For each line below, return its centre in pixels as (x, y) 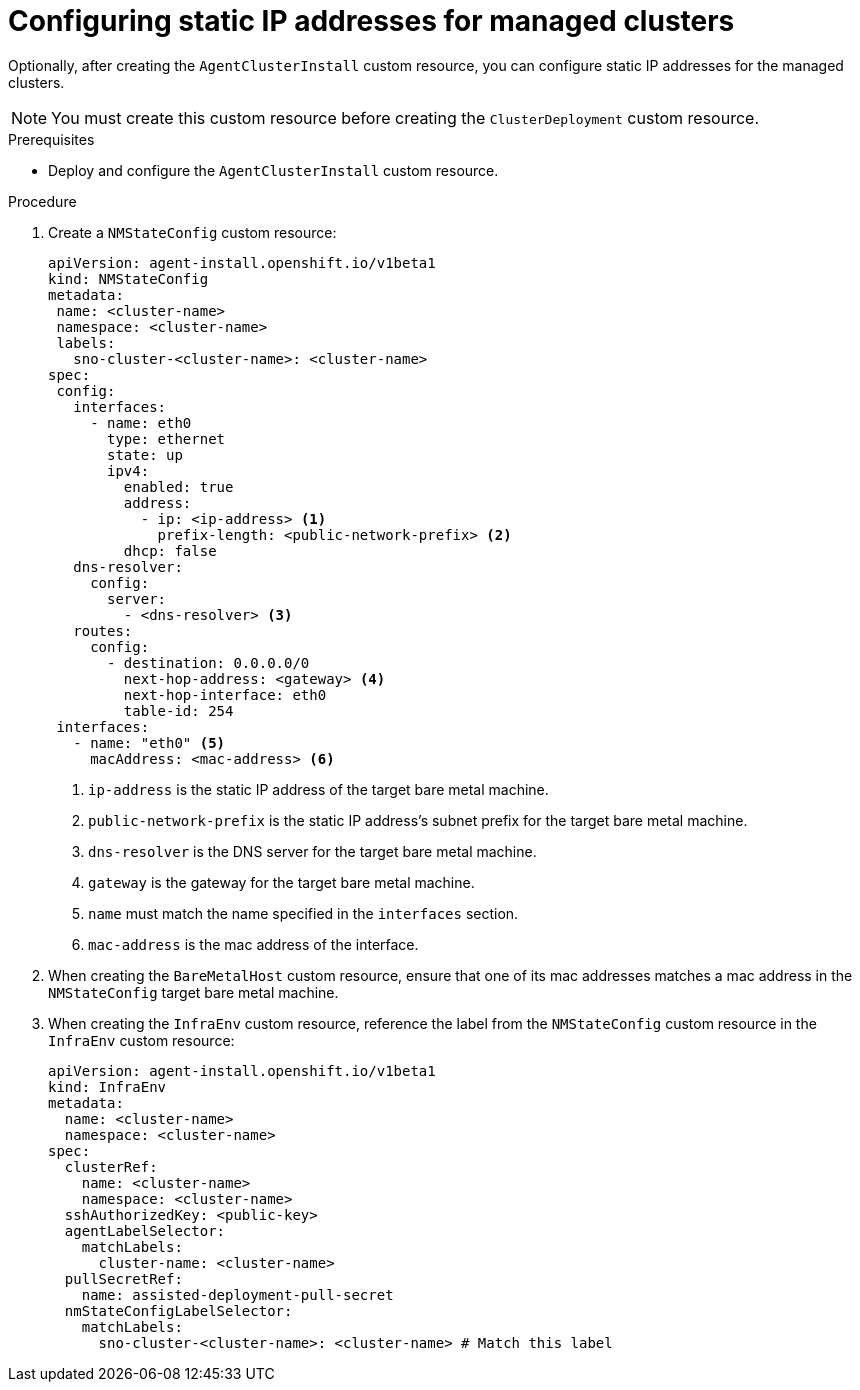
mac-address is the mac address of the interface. (253, 944)
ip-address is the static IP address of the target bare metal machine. (318, 789)
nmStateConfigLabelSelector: (178, 1310)
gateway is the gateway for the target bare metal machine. (281, 882)
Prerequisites (51, 139)
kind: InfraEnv (107, 1086)
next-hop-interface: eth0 (225, 694)
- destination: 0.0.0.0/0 (208, 662)
